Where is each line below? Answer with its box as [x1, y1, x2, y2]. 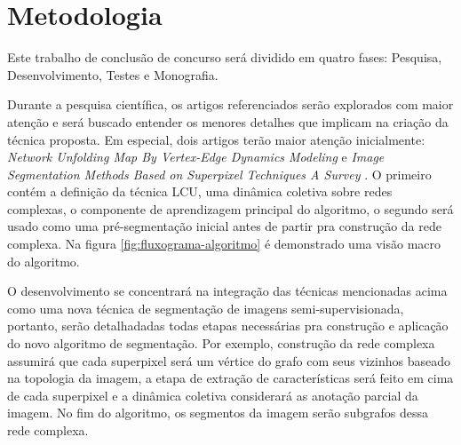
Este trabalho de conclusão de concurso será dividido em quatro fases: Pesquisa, [7, 48, 442, 67]
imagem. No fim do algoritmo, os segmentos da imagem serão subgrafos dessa [7, 403, 428, 422]
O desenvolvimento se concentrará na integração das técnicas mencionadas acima [7, 282, 448, 300]
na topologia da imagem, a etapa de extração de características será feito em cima [7, 369, 454, 387]
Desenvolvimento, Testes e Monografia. [7, 65, 219, 83]
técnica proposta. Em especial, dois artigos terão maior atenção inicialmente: [7, 130, 425, 148]
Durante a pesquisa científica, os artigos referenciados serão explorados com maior [7, 95, 454, 114]
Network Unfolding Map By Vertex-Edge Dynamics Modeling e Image [7, 147, 385, 166]
